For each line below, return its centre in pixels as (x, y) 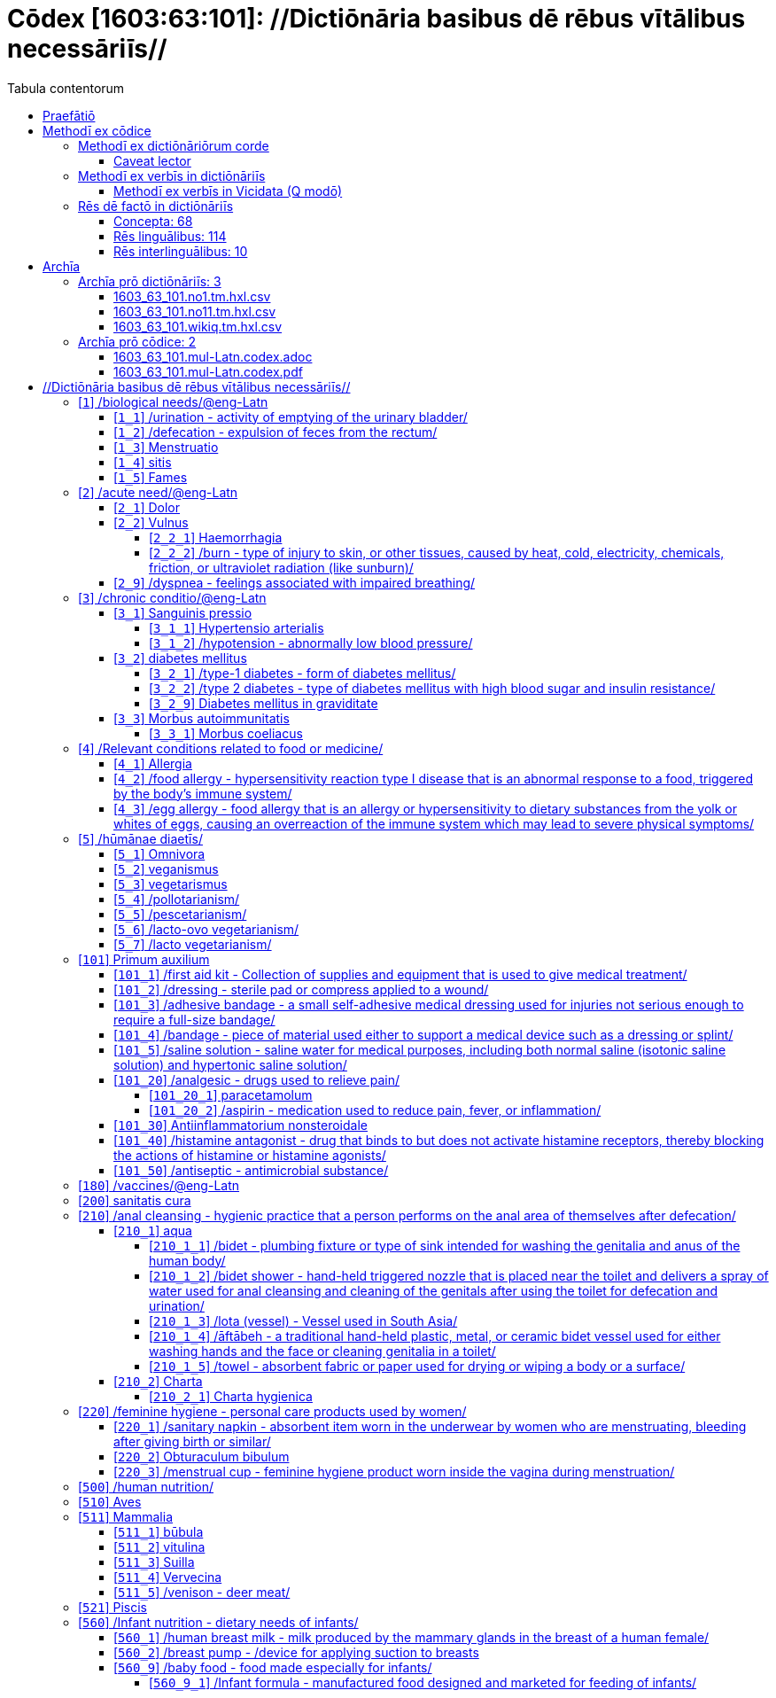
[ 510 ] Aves (110, 1501)
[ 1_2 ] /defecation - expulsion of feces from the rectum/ (275, 432)
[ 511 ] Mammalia (125, 1516)
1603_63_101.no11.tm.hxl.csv (195, 311)
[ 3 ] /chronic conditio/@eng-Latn (172, 597)
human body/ (187, 1260)
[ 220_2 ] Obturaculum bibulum (202, 1456)
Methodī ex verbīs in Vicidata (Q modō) (228, 191)
